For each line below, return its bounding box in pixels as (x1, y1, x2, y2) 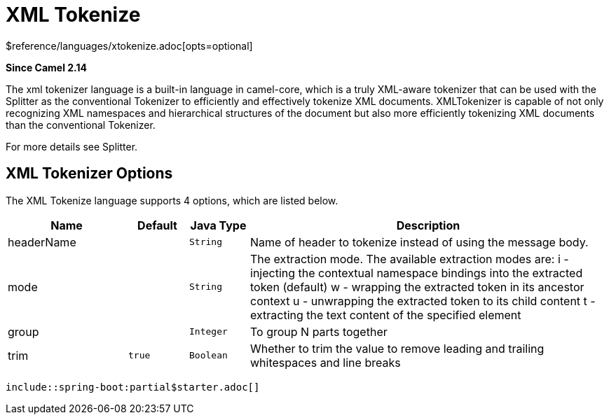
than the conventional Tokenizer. (6, 118, 156, 131)
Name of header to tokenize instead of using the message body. (250, 234, 589, 249)
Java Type (190, 218, 247, 232)
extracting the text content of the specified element (250, 307, 521, 322)
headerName (8, 234, 76, 249)
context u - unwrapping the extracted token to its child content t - (250, 293, 596, 308)
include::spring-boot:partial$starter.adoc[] (6, 381, 260, 393)
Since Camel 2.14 (6, 61, 88, 73)
